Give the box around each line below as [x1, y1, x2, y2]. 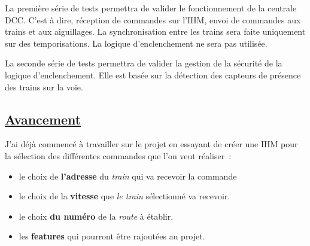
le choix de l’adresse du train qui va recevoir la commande [19, 169, 237, 182]
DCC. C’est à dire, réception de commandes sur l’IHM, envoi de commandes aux [5, 13, 301, 26]
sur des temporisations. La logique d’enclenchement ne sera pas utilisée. [5, 37, 268, 49]
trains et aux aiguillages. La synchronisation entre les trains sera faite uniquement [5, 25, 306, 38]
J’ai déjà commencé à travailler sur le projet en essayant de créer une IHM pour [5, 138, 298, 150]
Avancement [5, 110, 81, 128]
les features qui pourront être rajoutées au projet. [19, 230, 205, 242]
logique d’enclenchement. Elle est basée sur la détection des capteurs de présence [5, 68, 301, 81]
